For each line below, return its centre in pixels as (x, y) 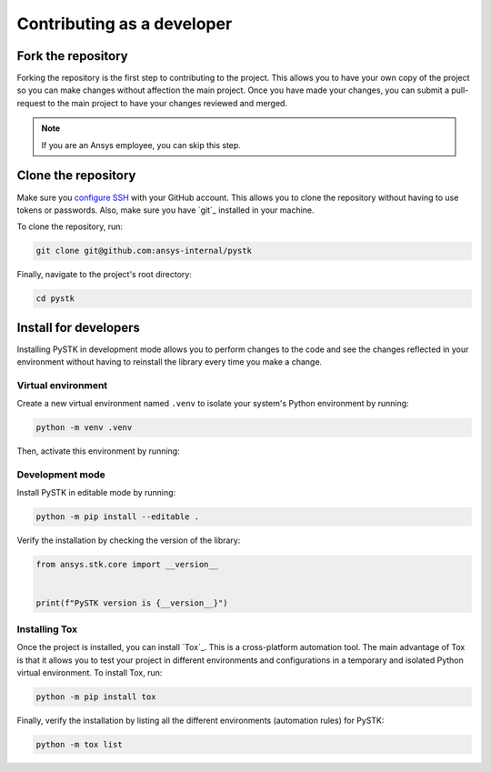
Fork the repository (72, 56)
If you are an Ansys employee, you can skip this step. (141, 145)
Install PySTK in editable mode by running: (96, 493)
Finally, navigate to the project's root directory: (105, 275)
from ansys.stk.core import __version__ (127, 565)
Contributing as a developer (125, 24)
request (31, 103)
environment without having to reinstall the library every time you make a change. (170, 362)
